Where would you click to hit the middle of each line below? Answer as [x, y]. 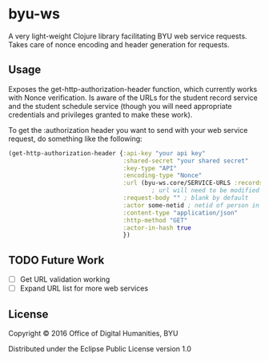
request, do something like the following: [75, 138]
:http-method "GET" [155, 220]
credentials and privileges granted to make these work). [100, 114]
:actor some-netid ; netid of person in [191, 205]
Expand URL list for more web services [84, 288]
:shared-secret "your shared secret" [186, 161]
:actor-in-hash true [157, 228]
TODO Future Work [56, 260]
